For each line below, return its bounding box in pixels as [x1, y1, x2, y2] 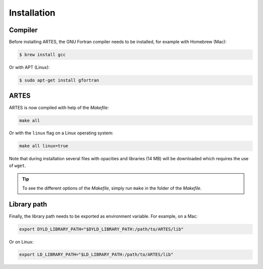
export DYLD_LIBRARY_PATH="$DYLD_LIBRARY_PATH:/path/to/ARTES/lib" [19, 226, 184, 232]
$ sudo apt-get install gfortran [19, 78, 99, 83]
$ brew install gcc [19, 52, 66, 58]
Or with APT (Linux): [9, 64, 50, 70]
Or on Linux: [9, 239, 34, 245]
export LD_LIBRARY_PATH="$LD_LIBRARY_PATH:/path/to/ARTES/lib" [19, 252, 174, 257]
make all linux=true [19, 143, 68, 149]
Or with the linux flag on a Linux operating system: [9, 130, 113, 136]
